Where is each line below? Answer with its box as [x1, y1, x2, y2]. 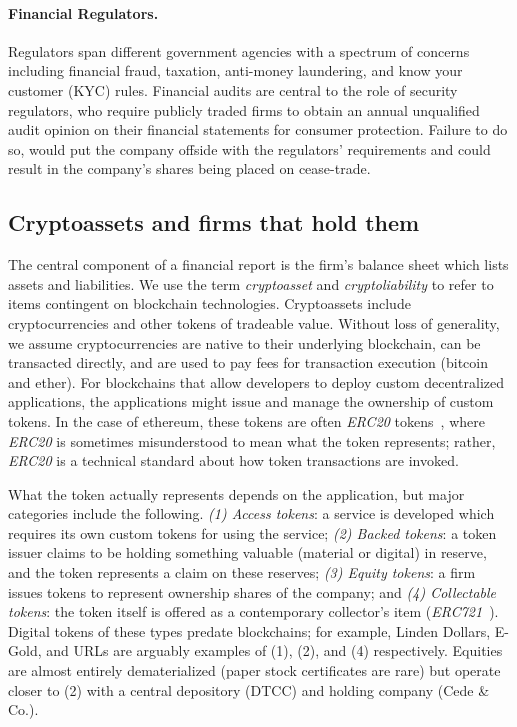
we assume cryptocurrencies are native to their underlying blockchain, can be [8, 332, 481, 353]
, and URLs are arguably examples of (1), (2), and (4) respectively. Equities [37, 640, 503, 661]
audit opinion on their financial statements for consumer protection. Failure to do [8, 119, 508, 140]
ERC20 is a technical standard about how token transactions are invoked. [8, 450, 459, 471]
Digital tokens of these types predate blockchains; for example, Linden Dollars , [8, 620, 491, 641]
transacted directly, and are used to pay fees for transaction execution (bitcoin [8, 352, 489, 373]
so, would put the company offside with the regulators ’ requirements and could [8, 138, 491, 159]
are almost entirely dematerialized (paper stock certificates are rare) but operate [8, 660, 501, 681]
